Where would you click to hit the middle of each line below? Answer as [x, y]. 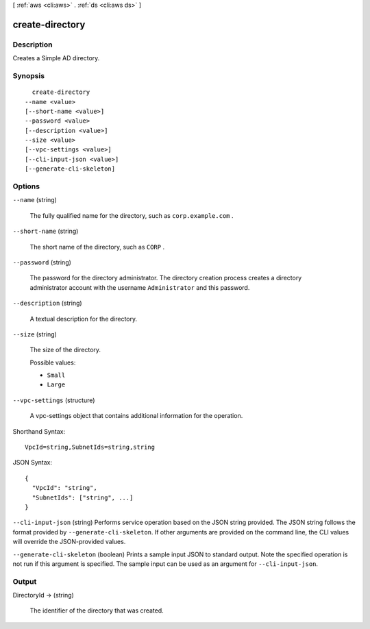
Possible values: [53, 362]
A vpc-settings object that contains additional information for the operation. [136, 416]
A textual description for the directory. [84, 319]
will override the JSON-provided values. [69, 542]
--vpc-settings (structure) [54, 400]
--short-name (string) [46, 231]
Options [26, 186]
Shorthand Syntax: [39, 431]
